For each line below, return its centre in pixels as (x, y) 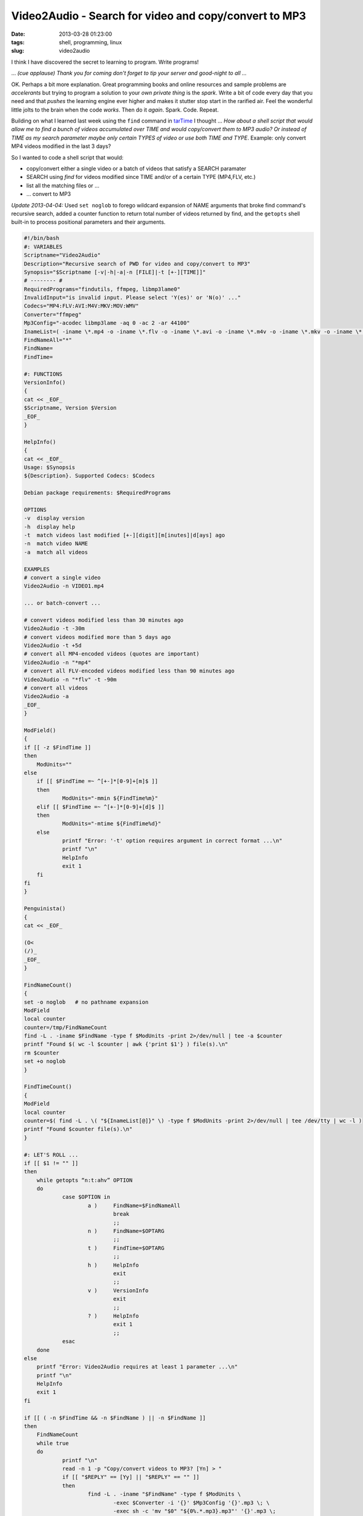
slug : (18, 51)
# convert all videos (56, 688)
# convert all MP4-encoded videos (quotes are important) (112, 654)
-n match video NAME (56, 544)
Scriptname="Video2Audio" (62, 255)
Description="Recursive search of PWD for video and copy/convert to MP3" (137, 263)
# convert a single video (62, 577)
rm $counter (42, 1053)
